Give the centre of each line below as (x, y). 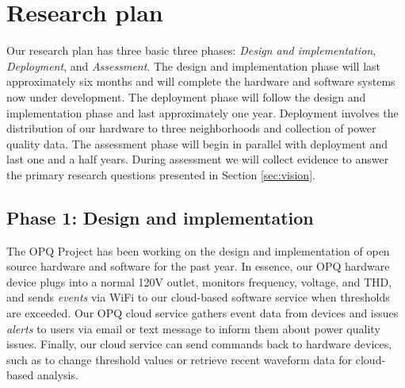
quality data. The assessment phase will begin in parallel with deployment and (197, 143)
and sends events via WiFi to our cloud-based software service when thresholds (198, 297)
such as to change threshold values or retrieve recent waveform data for (180, 359)
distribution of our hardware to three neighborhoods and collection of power (191, 128)
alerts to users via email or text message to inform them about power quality (193, 328)
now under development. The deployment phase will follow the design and (186, 96)
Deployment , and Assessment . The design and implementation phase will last (193, 65)
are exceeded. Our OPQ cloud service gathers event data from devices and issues (202, 313)
